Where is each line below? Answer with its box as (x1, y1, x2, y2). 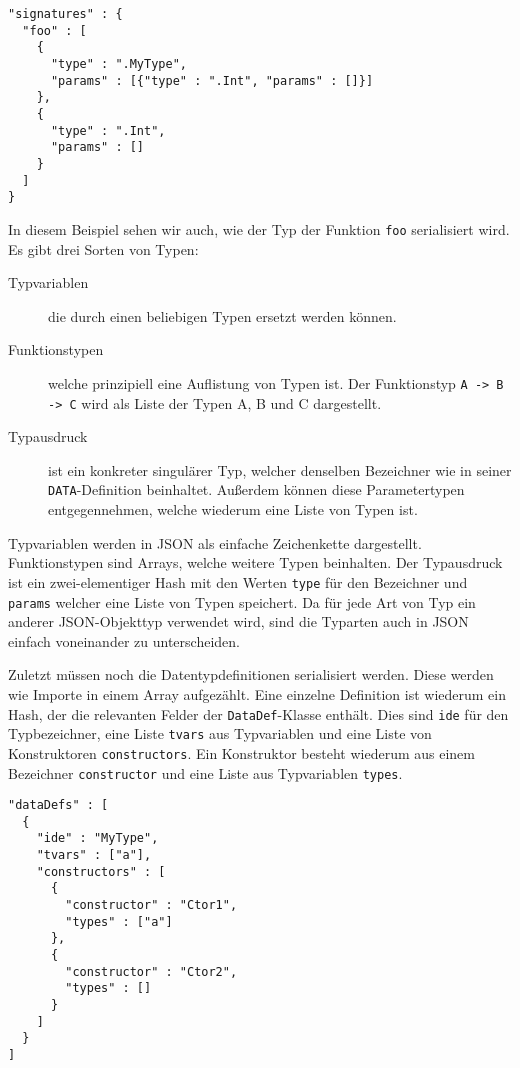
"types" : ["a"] (65, 914, 173, 929)
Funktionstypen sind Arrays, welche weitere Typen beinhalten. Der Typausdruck (8, 552, 503, 573)
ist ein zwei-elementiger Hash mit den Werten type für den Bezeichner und (8, 571, 468, 592)
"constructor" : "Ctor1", (65, 898, 238, 913)
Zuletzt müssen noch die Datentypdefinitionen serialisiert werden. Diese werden (8, 664, 494, 685)
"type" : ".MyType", (50, 56, 187, 71)
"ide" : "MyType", (36, 831, 159, 846)
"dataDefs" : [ (8, 798, 109, 813)
